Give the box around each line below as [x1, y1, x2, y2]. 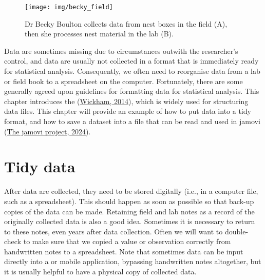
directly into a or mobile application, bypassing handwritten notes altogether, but [4, 256, 261, 267]
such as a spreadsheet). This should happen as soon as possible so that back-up [4, 195, 254, 206]
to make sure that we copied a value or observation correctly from [23, 236, 231, 247]
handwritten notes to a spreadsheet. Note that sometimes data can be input [4, 246, 243, 256]
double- [224, 226, 249, 236]
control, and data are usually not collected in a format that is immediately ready [4, 55, 259, 66]
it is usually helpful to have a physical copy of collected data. [4, 266, 197, 277]
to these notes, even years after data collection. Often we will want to [4, 226, 223, 236]
